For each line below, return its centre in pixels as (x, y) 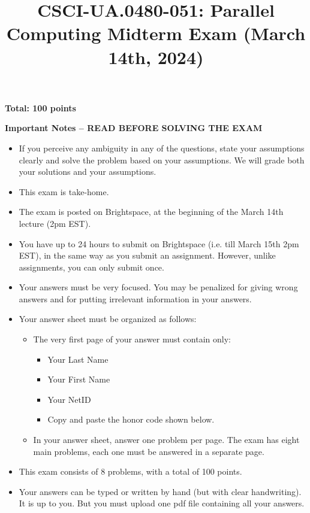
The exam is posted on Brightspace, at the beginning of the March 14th (151, 212)
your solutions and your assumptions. (88, 171)
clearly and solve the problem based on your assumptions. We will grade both (162, 160)
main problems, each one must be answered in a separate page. (149, 451)
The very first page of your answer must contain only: (132, 339)
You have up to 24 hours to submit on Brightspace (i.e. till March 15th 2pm (159, 243)
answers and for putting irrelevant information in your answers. (135, 298)
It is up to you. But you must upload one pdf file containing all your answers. (162, 503)
